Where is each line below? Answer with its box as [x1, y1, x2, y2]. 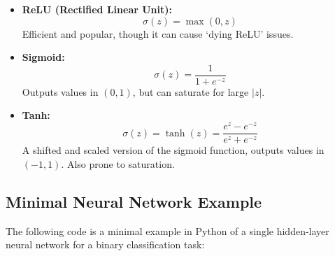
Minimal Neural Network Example [6, 190, 262, 212]
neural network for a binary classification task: [6, 237, 205, 252]
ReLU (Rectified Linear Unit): [22, 2, 173, 16]
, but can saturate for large [132, 84, 249, 99]
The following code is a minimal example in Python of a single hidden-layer [6, 223, 329, 238]
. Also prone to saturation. [61, 156, 175, 171]
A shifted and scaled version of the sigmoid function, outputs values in [22, 143, 325, 157]
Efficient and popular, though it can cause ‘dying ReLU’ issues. [22, 26, 294, 41]
